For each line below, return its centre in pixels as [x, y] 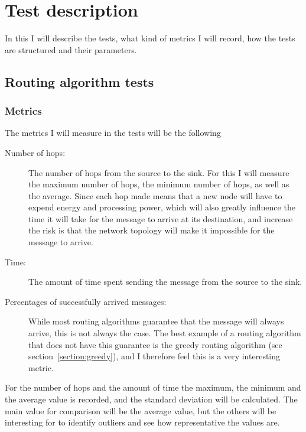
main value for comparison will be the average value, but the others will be [141, 410]
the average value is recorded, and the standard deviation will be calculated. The [151, 399]
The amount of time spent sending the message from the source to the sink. [165, 282]
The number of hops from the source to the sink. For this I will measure [159, 172]
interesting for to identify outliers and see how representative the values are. [142, 422]
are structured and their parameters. [71, 49]
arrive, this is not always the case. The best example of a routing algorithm [165, 333]
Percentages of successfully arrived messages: [86, 301]
